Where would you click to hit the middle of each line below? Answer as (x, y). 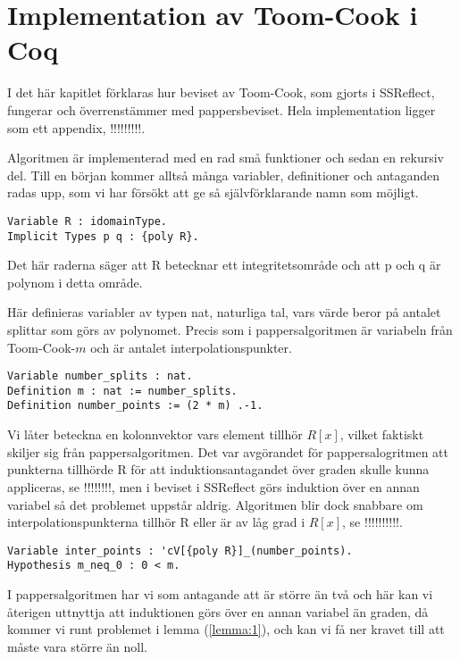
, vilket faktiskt (382, 434)
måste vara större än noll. (77, 646)
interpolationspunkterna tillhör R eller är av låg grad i (156, 522)
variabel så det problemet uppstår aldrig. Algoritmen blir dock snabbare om (215, 504)
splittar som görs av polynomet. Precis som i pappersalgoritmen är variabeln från (230, 329)
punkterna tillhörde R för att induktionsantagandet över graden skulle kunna (218, 469)
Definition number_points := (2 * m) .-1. (135, 406)
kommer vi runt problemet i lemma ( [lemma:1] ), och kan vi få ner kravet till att (226, 629)
